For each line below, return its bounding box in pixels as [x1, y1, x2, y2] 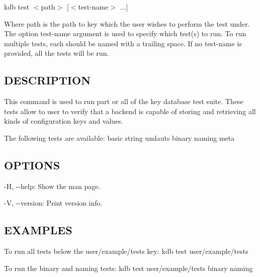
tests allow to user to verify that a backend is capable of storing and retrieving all [4, 106, 256, 116]
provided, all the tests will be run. [4, 48, 109, 58]
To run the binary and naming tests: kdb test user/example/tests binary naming [4, 262, 253, 273]
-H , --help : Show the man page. [4, 180, 101, 191]
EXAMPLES [4, 222, 72, 238]
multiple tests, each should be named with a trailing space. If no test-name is [4, 38, 242, 48]
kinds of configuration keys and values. [4, 116, 123, 126]
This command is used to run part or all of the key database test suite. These [4, 96, 243, 107]
